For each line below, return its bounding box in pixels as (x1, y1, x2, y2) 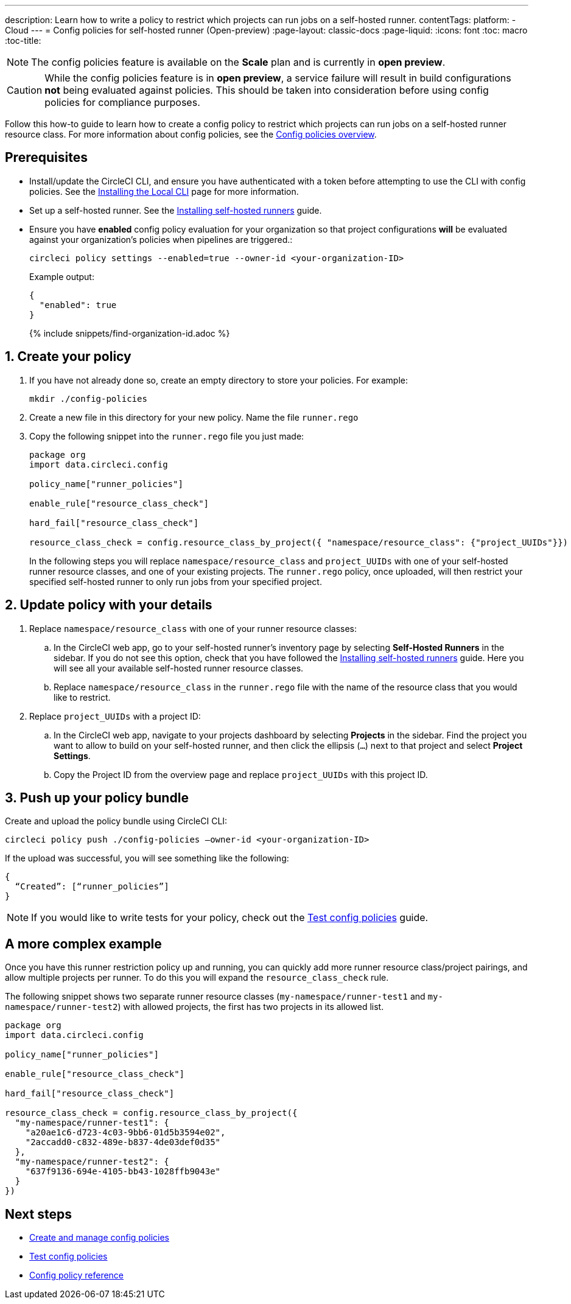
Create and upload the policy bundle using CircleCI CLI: (5, 816, 228, 827)
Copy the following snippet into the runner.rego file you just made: (29, 430, 304, 441)
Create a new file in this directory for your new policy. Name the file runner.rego (29, 412, 359, 422)
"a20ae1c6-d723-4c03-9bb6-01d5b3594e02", (25, 1127, 226, 1138)
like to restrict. (54, 692, 111, 703)
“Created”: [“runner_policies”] (15, 882, 169, 892)
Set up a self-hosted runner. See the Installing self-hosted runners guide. (29, 205, 322, 216)
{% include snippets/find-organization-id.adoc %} (29, 328, 230, 338)
